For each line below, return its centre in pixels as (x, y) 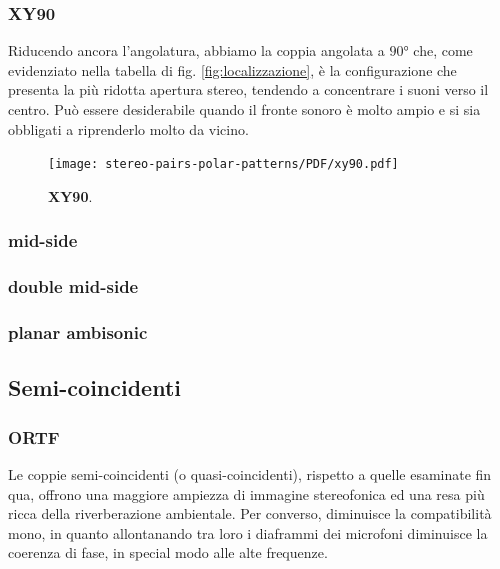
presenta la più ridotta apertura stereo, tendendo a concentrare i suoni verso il (248, 89)
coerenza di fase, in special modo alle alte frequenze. (168, 552)
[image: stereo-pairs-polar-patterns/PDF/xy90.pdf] (223, 164)
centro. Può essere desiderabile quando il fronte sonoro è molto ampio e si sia (244, 109)
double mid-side (73, 286)
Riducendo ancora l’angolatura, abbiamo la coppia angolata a (196, 50)
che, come (443, 50)
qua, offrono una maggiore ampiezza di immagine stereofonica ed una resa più (246, 493)
